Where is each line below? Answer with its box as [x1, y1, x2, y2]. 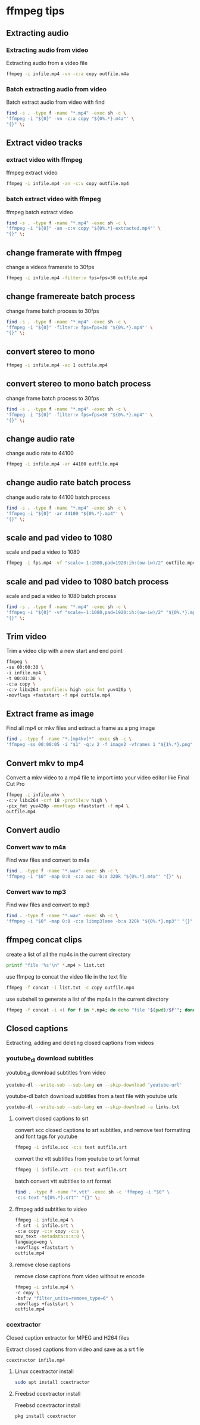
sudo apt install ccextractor [14, 1380, 90, 1386]
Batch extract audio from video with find [6, 98, 105, 106]
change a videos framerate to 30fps [6, 263, 95, 270]
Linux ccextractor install [14, 1368, 74, 1375]
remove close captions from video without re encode [14, 1272, 145, 1279]
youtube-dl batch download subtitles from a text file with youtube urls [6, 1093, 177, 1100]
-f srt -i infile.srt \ [14, 1222, 74, 1229]
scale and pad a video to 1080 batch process [6, 593, 117, 600]
